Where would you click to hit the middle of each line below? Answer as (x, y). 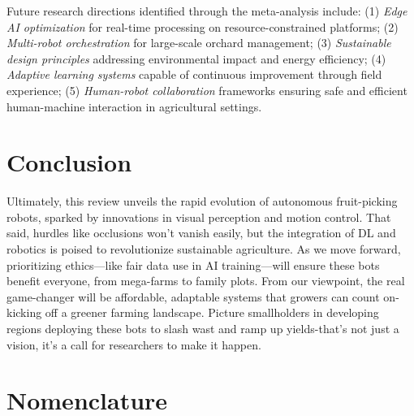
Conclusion (69, 162)
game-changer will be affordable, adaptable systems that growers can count (193, 296)
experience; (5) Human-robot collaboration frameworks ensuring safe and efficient (207, 90)
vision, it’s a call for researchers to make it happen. (134, 344)
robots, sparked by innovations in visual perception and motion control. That (199, 217)
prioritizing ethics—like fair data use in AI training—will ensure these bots (193, 264)
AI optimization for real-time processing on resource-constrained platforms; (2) (203, 26)
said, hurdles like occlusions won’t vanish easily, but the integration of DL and (201, 233)
